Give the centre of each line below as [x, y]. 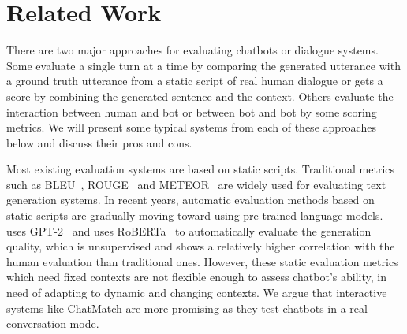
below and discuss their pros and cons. [99, 142]
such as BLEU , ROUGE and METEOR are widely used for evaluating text [196, 184]
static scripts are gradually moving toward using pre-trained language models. [195, 215]
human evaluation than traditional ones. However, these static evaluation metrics [202, 261]
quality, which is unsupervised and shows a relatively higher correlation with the [201, 246]
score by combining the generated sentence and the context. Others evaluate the [200, 96]
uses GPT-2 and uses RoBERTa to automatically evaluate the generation [189, 230]
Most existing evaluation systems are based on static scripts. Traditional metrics [201, 169]
